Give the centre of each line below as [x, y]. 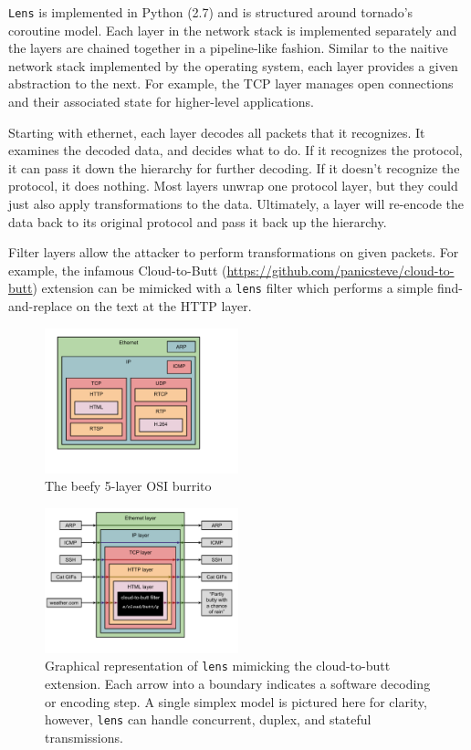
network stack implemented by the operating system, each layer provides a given [233, 65]
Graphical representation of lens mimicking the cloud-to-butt [218, 666]
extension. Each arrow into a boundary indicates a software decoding [238, 684]
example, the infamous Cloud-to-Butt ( [118, 270]
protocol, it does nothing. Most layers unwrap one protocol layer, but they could [233, 186]
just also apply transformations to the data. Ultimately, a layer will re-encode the [236, 203]
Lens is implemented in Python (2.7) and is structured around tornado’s [211, 12]
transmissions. [84, 737]
